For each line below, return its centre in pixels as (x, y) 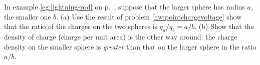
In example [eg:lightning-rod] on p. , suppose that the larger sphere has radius (124, 6)
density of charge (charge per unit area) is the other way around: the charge (121, 36)
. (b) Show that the (224, 26)
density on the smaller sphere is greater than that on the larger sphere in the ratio (130, 46)
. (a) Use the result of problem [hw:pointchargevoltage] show (149, 16)
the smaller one (28, 16)
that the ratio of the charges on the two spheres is (81, 26)
